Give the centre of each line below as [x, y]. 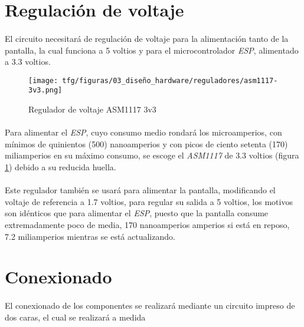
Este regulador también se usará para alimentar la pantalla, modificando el [140, 190]
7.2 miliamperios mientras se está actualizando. [90, 236]
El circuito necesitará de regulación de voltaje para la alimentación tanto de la [147, 38]
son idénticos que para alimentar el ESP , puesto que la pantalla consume [137, 213]
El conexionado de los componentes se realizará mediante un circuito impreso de [150, 305]
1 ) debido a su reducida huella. [61, 167]
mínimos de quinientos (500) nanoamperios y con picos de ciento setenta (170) [146, 143]
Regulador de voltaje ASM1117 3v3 [92, 109]
